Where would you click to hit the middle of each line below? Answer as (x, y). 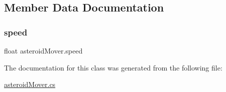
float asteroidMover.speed (43, 50)
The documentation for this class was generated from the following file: (113, 67)
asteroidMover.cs (30, 84)
